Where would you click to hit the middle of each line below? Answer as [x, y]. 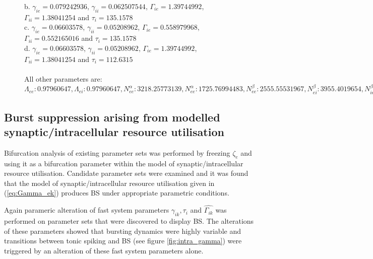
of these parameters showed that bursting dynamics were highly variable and [122, 231]
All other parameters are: [63, 78]
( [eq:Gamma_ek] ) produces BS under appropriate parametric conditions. [117, 193]
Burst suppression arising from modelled [112, 117]
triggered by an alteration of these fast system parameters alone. [104, 250]
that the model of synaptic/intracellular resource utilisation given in [109, 183]
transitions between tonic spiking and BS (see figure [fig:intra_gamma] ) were [123, 241]
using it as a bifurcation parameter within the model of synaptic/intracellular [124, 163]
